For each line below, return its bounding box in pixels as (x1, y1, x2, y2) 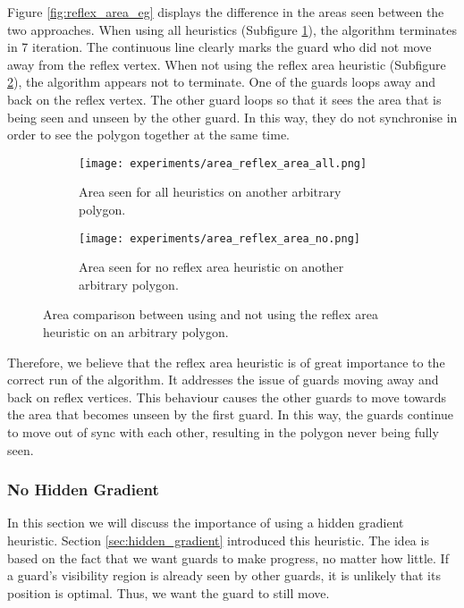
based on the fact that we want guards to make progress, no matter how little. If (7, 548, 449, 567)
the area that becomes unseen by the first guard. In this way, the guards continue (7, 405, 454, 424)
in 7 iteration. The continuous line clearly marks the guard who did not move (7, 38, 432, 56)
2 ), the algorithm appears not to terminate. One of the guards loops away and (7, 72, 436, 91)
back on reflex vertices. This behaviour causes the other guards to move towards (7, 387, 447, 406)
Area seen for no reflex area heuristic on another (79, 258, 344, 276)
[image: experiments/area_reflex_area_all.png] (79, 156, 367, 170)
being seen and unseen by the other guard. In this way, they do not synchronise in (7, 107, 458, 126)
